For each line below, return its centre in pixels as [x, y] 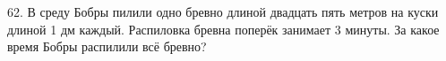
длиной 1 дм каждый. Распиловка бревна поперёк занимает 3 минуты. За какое [223, 29]
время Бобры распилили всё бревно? [107, 46]
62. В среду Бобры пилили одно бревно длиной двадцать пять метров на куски [223, 11]
